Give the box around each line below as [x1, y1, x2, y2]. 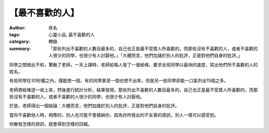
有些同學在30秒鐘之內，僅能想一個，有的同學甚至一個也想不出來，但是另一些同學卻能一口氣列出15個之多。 [9, 77, 229, 84]
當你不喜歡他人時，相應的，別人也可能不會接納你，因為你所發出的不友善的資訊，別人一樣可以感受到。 [9, 112, 219, 118]
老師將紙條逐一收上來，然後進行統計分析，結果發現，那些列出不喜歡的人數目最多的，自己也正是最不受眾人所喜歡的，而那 [9, 87, 258, 93]
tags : [9, 31, 20, 37]
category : [9, 39, 30, 45]
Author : [9, 25, 26, 31]
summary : [9, 45, 31, 52]
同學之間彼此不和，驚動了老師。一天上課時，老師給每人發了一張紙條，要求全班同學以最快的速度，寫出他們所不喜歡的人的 [9, 62, 258, 67]
